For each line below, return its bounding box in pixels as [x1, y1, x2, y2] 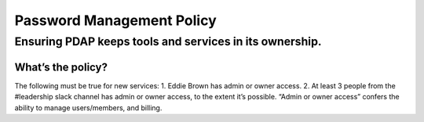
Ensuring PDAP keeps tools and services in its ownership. [14, 34, 322, 48]
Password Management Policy [14, 12, 217, 29]
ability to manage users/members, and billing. [14, 102, 163, 113]
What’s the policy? [14, 60, 108, 74]
